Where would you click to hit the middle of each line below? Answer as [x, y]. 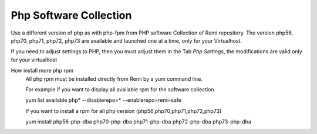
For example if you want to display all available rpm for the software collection [120, 89]
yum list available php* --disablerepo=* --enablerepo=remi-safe [104, 100]
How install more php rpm [42, 71]
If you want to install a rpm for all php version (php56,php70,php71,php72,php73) [124, 111]
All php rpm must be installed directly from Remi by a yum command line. [114, 78]
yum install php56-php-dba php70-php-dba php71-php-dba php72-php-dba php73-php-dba [139, 122]
